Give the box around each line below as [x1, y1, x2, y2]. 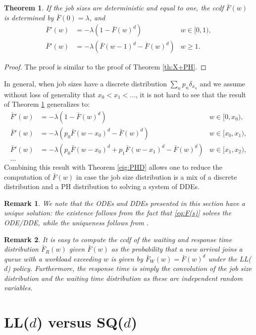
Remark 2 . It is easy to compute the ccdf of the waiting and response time [4, 234, 232, 244]
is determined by [4, 12, 54, 22]
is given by [111, 253, 143, 264]
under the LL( [208, 253, 251, 264]
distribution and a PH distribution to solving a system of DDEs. [4, 181, 200, 192]
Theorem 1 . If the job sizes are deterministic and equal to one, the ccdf [4, 2, 224, 12]
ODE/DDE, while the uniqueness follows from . [4, 217, 149, 227]
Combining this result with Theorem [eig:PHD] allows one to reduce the [4, 161, 222, 172]
